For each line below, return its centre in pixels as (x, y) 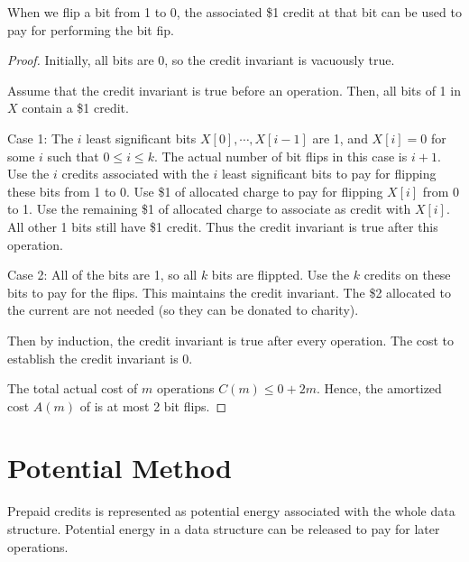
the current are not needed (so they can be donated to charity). (183, 310)
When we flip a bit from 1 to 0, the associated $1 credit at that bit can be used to (234, 12)
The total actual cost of (73, 388)
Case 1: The (41, 138)
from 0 (441, 191)
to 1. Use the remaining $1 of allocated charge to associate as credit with (209, 209)
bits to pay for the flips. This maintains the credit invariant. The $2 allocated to (229, 292)
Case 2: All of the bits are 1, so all (102, 275)
